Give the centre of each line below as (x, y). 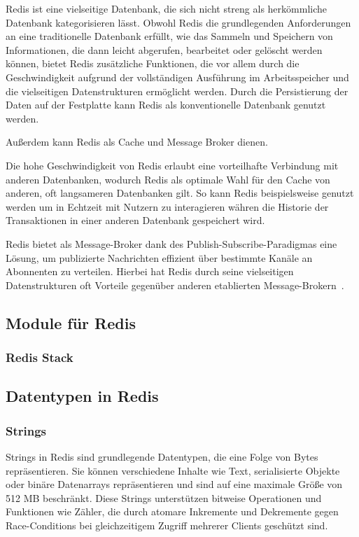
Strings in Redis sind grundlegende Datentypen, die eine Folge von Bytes (162, 456)
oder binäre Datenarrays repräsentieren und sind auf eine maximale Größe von (174, 484)
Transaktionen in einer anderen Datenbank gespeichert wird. (135, 220)
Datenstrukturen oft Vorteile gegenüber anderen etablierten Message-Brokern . (175, 285)
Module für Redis (71, 322)
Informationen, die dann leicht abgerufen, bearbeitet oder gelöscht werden (164, 49)
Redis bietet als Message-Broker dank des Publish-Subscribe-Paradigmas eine (171, 243)
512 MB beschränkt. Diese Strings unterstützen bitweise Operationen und (164, 497)
